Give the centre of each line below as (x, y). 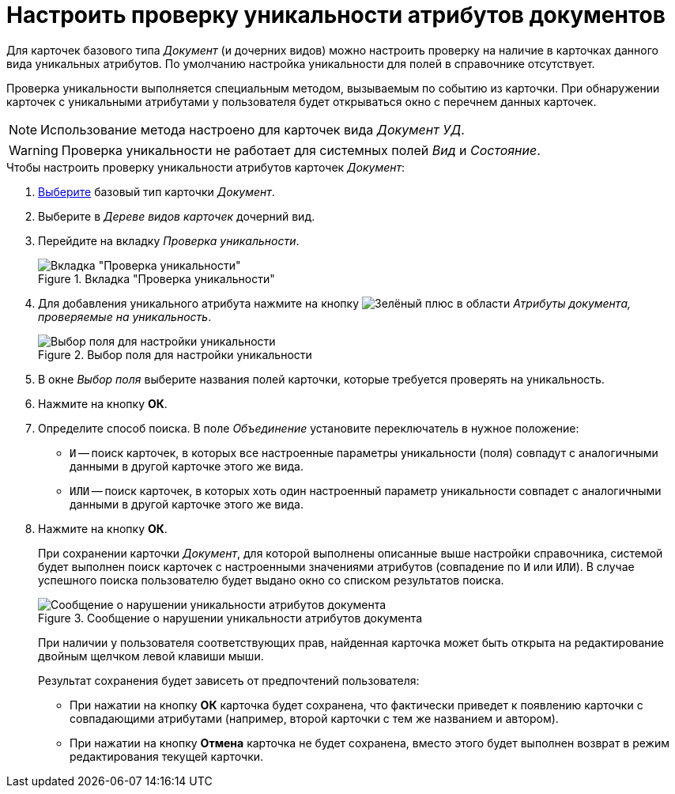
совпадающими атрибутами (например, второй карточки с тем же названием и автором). (314, 718)
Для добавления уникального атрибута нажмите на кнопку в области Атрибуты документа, (335, 303)
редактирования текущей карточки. (167, 756)
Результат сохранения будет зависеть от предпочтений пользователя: (229, 680)
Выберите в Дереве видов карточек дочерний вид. (177, 216)
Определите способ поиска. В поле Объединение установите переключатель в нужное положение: (309, 428)
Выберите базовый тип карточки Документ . (156, 191)
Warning (34, 150)
